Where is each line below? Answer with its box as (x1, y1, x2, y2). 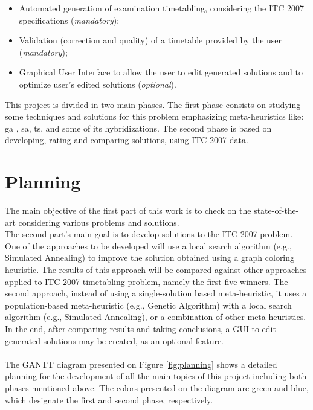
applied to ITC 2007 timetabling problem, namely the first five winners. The (5, 275, 288, 287)
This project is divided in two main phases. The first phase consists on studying (5, 98, 301, 111)
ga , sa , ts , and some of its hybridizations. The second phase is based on (5, 121, 272, 134)
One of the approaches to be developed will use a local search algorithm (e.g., (5, 239, 292, 252)
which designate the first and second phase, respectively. (5, 393, 213, 406)
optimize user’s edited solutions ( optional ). (19, 77, 176, 90)
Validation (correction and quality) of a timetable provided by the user (19, 34, 282, 46)
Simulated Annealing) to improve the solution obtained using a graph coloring (5, 251, 295, 264)
